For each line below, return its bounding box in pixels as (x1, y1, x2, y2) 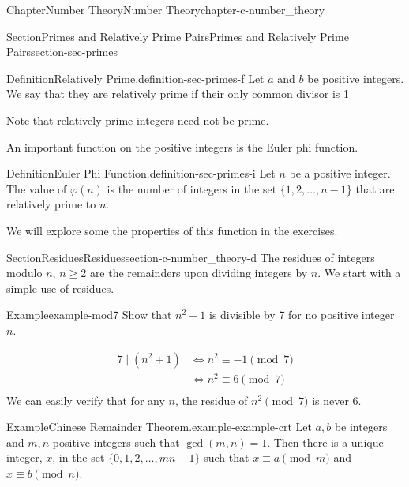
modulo (6, 264, 43, 281)
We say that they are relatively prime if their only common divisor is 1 (6, 85, 350, 102)
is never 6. (312, 391, 362, 408)
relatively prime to (6, 196, 96, 212)
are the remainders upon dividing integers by (89, 264, 308, 281)
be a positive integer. (289, 165, 391, 182)
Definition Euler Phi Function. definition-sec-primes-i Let (6, 165, 276, 182)
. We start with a (317, 264, 401, 281)
